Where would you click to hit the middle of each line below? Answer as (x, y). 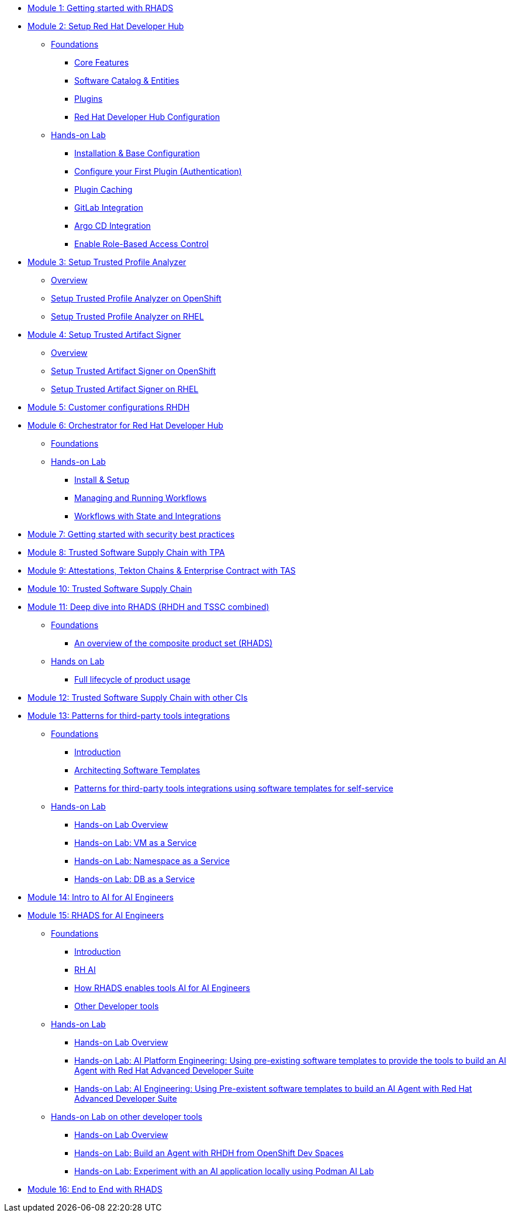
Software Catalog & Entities (127, 80)
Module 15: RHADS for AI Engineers (96, 915)
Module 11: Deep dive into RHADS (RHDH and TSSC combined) (149, 607)
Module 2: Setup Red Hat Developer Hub (106, 26)
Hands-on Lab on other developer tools (127, 1117)
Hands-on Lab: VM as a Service (136, 843)
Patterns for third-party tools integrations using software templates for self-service (234, 788)
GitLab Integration (109, 208)
